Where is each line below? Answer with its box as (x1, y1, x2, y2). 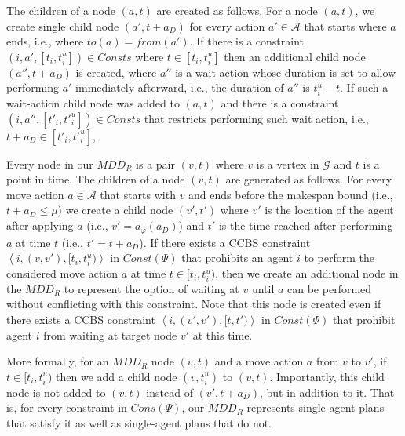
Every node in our (6, 155, 93, 172)
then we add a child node (56, 368, 177, 384)
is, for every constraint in (6, 399, 127, 416)
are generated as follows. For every (225, 171, 392, 187)
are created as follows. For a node (156, 2, 318, 18)
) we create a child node (57, 202, 173, 218)
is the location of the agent (265, 202, 394, 218)
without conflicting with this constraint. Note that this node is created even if (6, 296, 381, 312)
